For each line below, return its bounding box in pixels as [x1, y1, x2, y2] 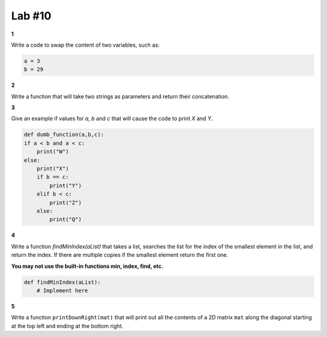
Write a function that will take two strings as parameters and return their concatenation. [11, 93, 230, 100]
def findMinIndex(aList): [24, 279, 101, 285]
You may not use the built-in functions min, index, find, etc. [11, 262, 163, 270]
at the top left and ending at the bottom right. [11, 322, 124, 330]
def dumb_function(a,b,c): [24, 131, 104, 138]
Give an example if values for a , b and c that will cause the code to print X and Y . [11, 115, 213, 122]
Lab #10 [11, 9, 51, 22]
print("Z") [49, 199, 82, 206]
